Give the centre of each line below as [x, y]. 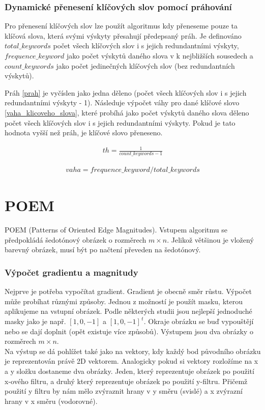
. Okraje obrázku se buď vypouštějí [199, 321]
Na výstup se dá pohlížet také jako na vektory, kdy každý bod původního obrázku [133, 351]
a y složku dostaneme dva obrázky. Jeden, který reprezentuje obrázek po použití [129, 371]
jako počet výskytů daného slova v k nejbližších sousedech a [160, 55]
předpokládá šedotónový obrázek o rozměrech [76, 239]
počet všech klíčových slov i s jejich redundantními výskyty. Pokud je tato [120, 122]
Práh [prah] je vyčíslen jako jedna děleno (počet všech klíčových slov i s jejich [126, 92]
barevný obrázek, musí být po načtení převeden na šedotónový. [103, 250]
